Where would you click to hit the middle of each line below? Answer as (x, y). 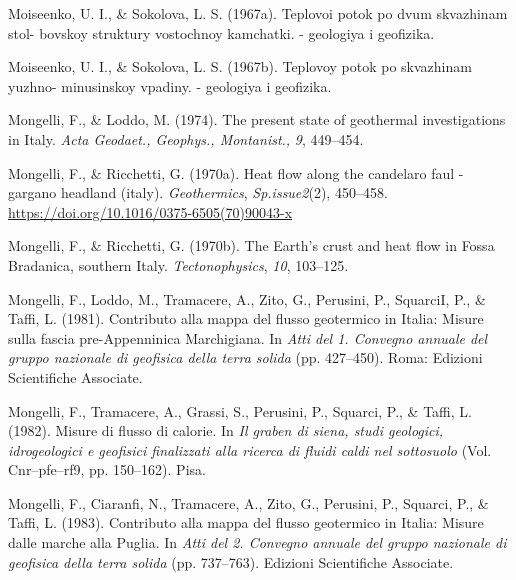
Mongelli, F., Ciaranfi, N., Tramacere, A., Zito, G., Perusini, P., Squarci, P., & (248, 502)
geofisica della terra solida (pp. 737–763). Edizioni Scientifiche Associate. (231, 561)
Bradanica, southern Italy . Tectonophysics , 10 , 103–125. (178, 264)
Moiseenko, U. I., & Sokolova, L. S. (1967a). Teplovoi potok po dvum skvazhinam (258, 13)
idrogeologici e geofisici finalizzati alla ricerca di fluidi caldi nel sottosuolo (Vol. (250, 449)
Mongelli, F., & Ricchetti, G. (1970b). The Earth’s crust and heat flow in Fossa (251, 245)
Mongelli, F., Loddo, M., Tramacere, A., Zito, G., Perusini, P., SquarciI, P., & (247, 298)
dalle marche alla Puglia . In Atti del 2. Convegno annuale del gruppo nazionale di (257, 542)
